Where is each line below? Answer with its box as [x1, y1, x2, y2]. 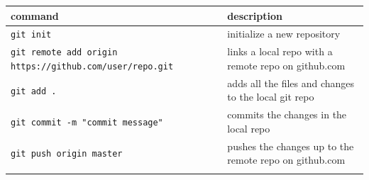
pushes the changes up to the [227, 138, 354, 153]
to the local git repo [227, 89, 314, 104]
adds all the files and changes [227, 75, 355, 90]
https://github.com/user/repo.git [11, 61, 174, 72]
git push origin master [11, 149, 123, 159]
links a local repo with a [227, 44, 333, 59]
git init [11, 30, 52, 40]
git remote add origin [11, 47, 118, 58]
